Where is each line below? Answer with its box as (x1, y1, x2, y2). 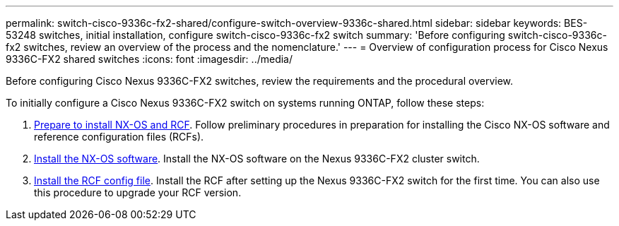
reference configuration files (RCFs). (34, 131, 204, 143)
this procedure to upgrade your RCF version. (34, 186, 242, 198)
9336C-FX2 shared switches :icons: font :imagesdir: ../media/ (6, 53, 293, 65)
